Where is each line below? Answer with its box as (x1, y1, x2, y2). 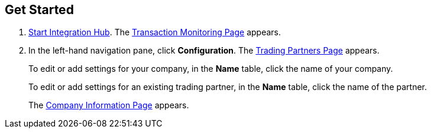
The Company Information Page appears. (28, 100, 189, 111)
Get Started (5, 2, 74, 17)
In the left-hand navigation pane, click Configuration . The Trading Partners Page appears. (28, 45, 380, 56)
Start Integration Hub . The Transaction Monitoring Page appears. (28, 27, 281, 38)
